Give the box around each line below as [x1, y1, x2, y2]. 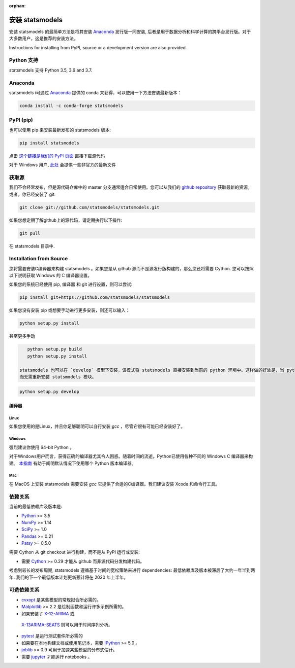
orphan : [9, 3, 26, 8]
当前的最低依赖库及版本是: [9, 503, 62, 510]
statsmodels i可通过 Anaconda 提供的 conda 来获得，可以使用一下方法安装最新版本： [9, 89, 182, 96]
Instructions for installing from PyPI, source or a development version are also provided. [9, 44, 187, 50]
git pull [19, 230, 41, 236]
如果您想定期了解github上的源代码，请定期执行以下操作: [9, 217, 122, 223]
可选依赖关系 [9, 587, 40, 594]
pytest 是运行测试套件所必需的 [21, 633, 83, 639]
